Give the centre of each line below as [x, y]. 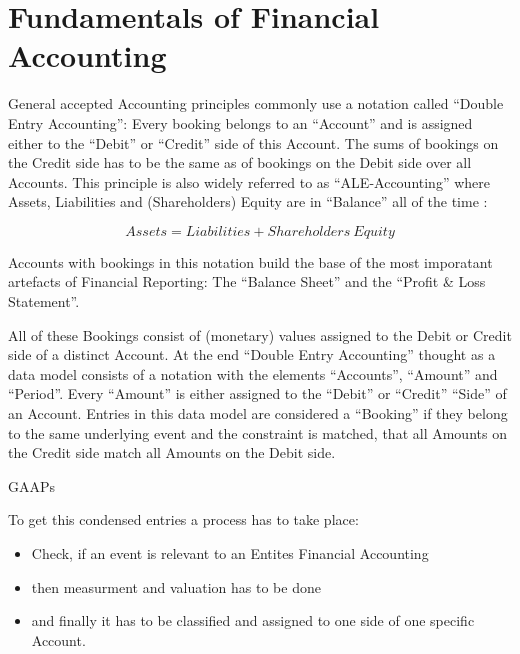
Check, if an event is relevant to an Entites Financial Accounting [230, 553]
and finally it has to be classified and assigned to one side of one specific [253, 620]
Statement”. [44, 301]
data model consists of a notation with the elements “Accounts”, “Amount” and [253, 373]
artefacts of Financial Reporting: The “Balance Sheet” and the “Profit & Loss [247, 281]
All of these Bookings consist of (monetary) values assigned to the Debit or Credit [260, 334]
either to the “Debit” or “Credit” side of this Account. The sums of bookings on [253, 142]
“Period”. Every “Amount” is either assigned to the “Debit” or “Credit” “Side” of [257, 393]
